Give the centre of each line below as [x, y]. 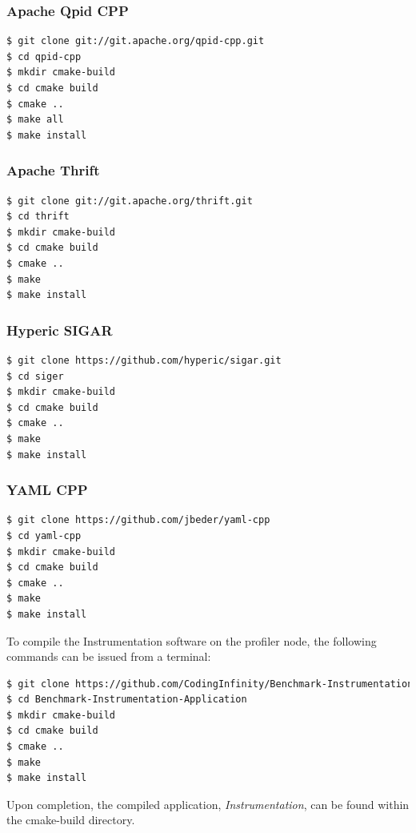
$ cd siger [35, 376]
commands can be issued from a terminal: [109, 656]
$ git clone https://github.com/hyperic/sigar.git [144, 360]
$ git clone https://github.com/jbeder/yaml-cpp [138, 520]
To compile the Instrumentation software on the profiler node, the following [192, 640]
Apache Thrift [53, 170]
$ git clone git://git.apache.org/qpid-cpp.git [136, 41]
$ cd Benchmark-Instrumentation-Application [127, 700]
